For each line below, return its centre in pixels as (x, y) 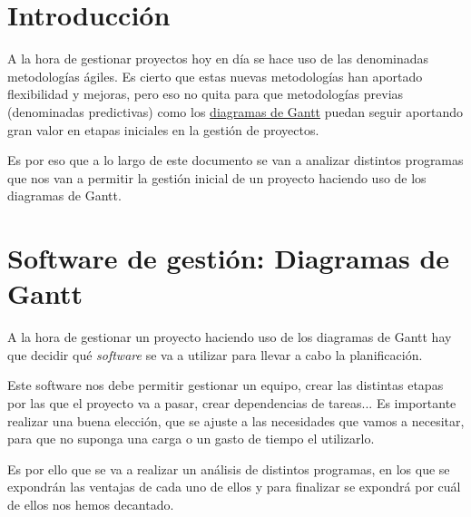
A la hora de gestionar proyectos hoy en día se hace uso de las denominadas (218, 59)
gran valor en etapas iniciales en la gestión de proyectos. (163, 129)
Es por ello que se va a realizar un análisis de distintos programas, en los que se (229, 468)
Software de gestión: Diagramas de (229, 258)
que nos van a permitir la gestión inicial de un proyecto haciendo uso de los (217, 177)
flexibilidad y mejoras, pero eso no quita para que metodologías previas (206, 94)
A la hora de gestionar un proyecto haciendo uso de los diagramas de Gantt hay (230, 337)
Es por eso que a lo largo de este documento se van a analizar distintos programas (235, 160)
